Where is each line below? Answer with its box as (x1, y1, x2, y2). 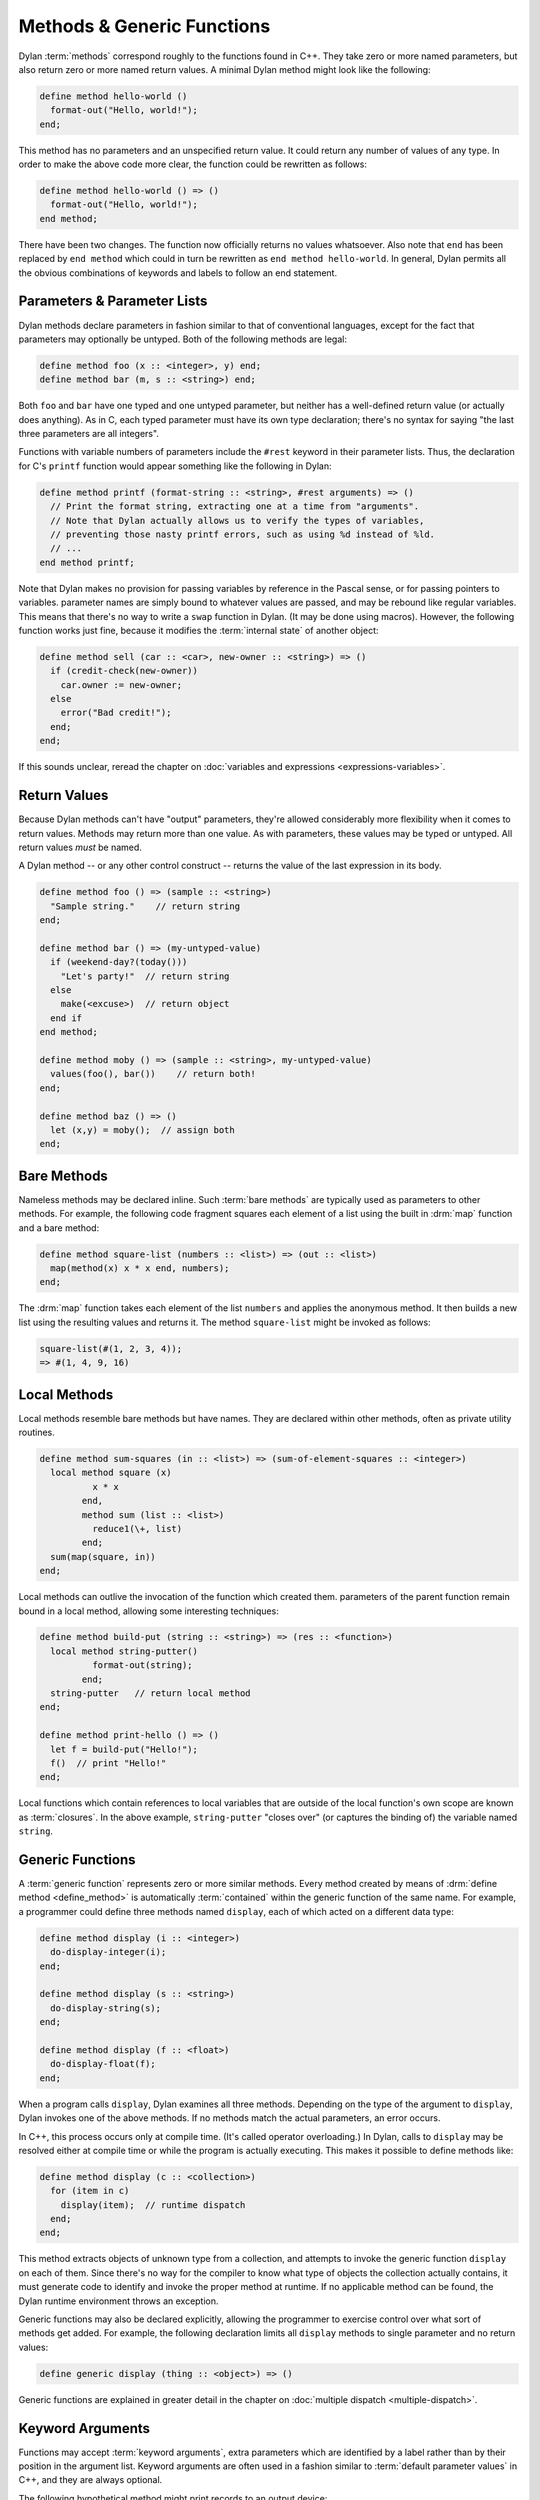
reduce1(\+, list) (91, 1523, 183, 1534)
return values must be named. (18, 841, 142, 853)
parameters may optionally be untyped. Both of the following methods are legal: (18, 333, 347, 345)
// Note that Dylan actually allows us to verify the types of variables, (50, 515, 425, 526)
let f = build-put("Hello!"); (50, 1743, 199, 1755)
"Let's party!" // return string (60, 970, 230, 982)
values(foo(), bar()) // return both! (50, 1068, 257, 1080)
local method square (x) (50, 1467, 172, 1479)
